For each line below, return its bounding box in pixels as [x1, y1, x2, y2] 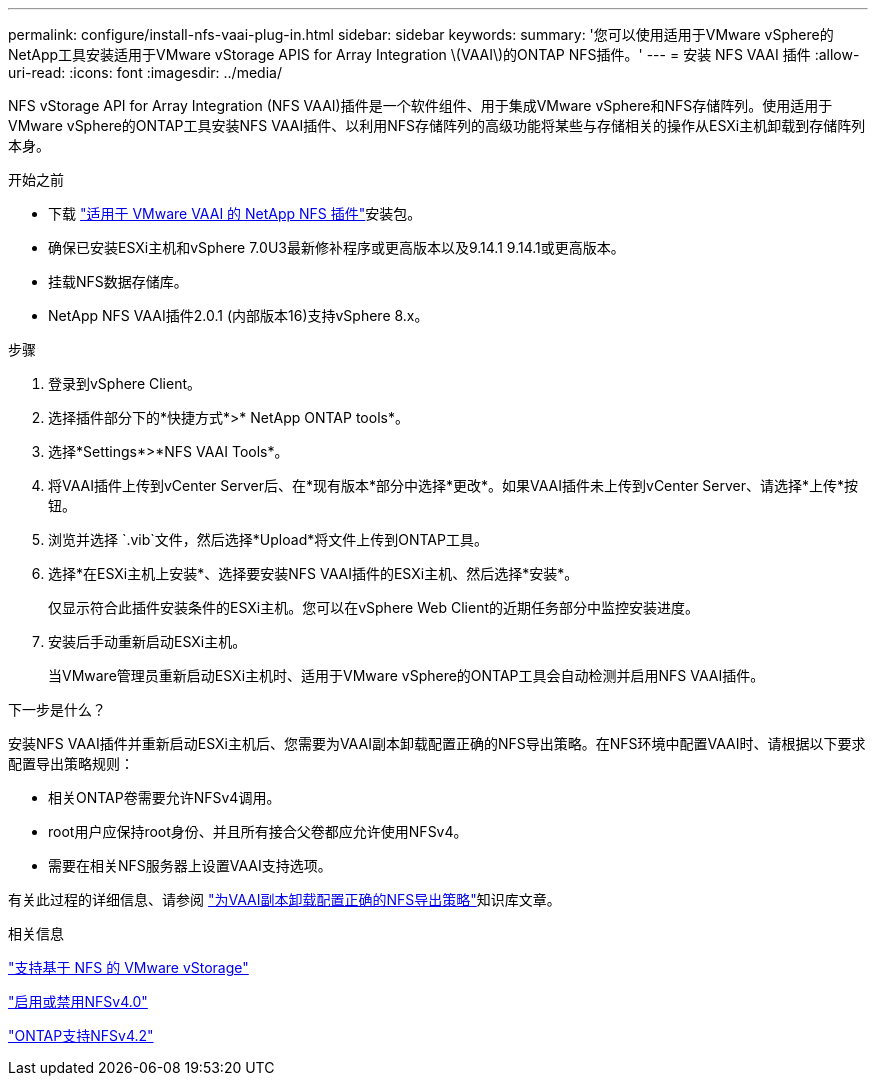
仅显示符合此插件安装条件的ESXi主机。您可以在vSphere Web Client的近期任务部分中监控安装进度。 [48, 599, 699, 616]
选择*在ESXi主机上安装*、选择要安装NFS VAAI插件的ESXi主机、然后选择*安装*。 [48, 565, 579, 582]
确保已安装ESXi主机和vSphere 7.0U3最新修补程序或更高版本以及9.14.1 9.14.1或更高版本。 [48, 239, 625, 256]
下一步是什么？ [8, 701, 106, 718]
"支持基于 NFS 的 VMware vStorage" [8, 959, 249, 976]
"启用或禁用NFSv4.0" [8, 993, 148, 1010]
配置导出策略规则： [8, 755, 134, 772]
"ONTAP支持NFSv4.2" [8, 1027, 154, 1044]
